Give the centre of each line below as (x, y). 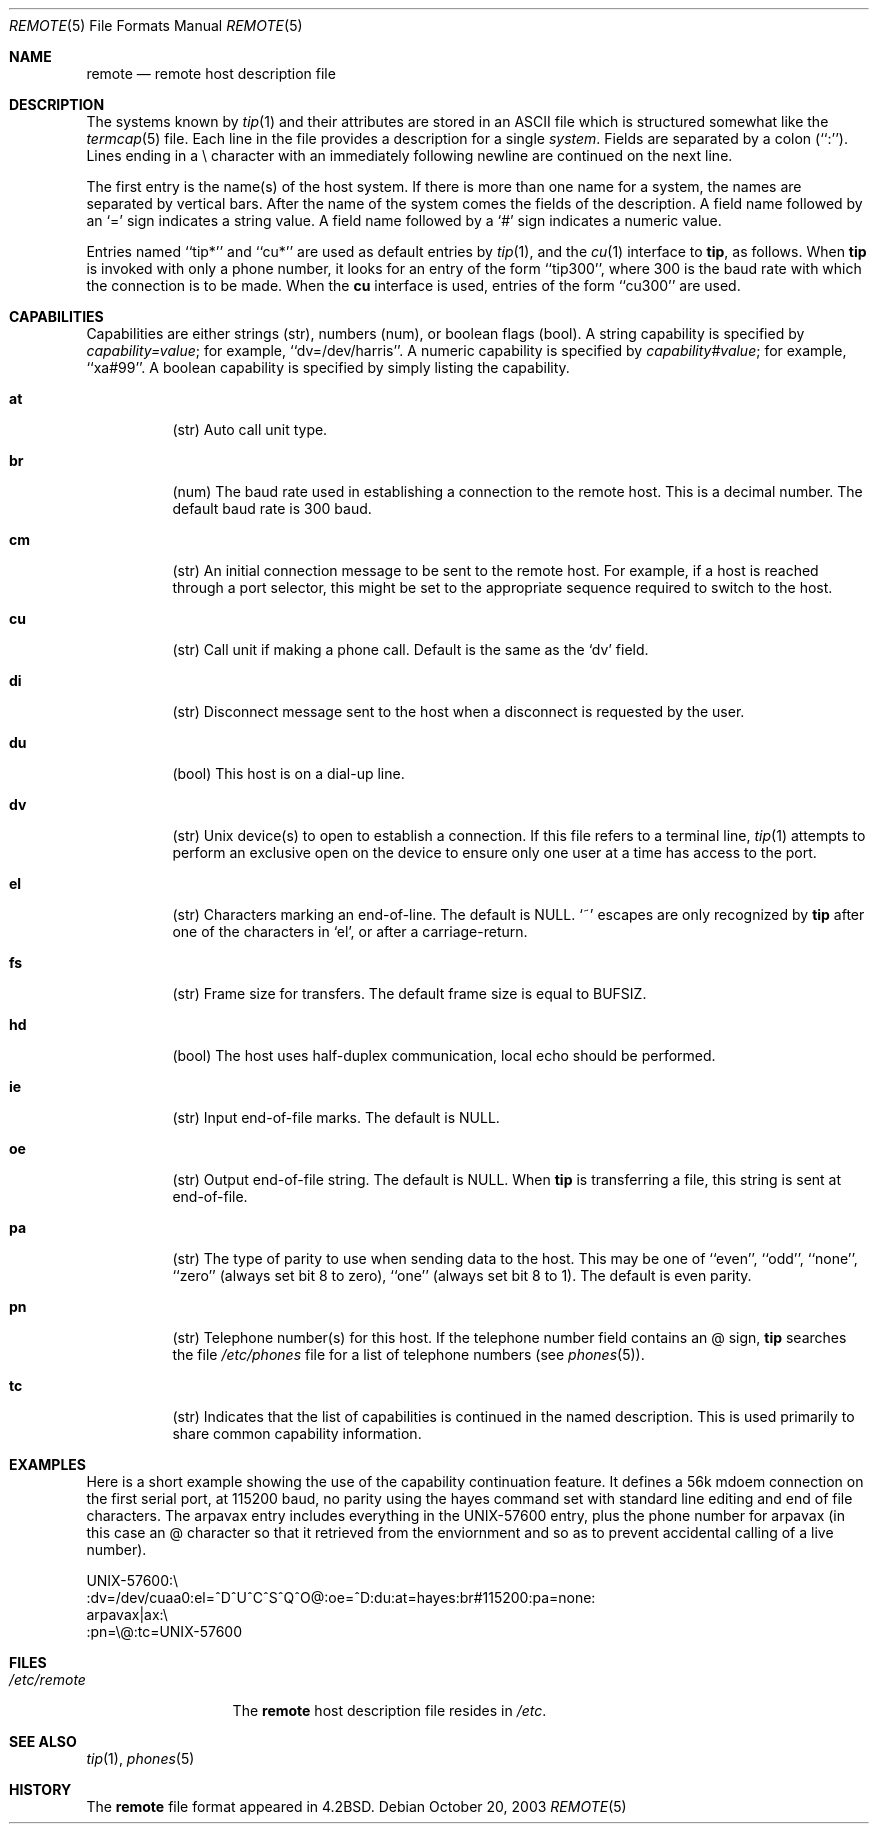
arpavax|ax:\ (127, 1614)
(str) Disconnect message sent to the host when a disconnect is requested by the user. (458, 711)
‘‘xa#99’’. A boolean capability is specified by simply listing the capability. (328, 367)
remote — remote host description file (211, 73)
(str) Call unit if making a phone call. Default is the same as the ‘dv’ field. (410, 649)
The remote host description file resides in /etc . (389, 1710)
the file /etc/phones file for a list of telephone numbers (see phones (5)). (408, 1354)
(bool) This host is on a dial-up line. (288, 773)
